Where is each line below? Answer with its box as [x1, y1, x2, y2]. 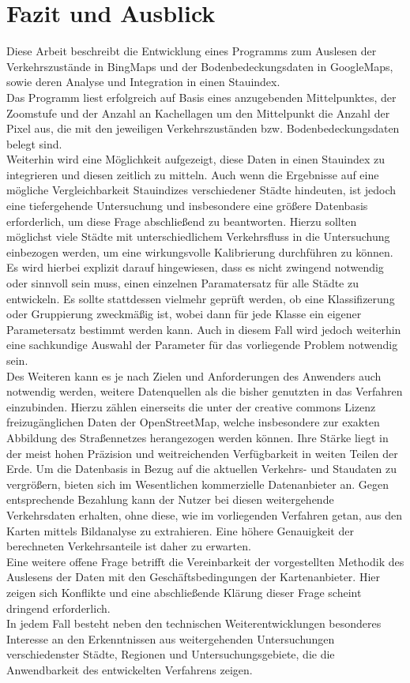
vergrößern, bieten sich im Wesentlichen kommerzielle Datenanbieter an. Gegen [6, 475, 389, 492]
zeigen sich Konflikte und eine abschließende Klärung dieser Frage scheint [6, 584, 362, 600]
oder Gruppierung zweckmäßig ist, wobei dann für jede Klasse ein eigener [6, 306, 362, 322]
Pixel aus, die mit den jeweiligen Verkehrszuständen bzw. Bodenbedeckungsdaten [6, 120, 400, 137]
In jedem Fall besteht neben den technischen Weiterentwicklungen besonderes [6, 615, 382, 632]
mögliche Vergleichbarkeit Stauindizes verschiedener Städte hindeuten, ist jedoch [6, 182, 397, 198]
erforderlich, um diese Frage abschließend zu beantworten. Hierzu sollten [6, 212, 357, 229]
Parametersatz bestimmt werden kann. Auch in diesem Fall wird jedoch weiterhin [6, 321, 401, 337]
